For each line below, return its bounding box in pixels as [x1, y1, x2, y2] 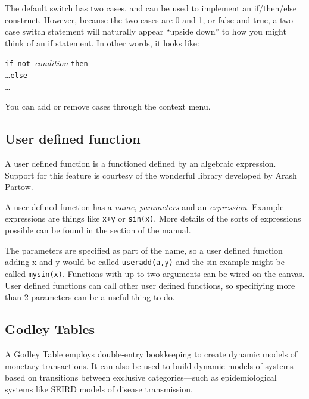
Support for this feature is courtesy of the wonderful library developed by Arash [5, 169, 297, 181]
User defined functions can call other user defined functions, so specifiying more [5, 279, 295, 291]
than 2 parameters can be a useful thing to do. [5, 291, 175, 303]
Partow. [5, 180, 33, 193]
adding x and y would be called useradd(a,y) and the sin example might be [5, 255, 285, 268]
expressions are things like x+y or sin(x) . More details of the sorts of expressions [5, 212, 301, 225]
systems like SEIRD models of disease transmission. [5, 382, 193, 395]
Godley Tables [5, 320, 95, 338]
